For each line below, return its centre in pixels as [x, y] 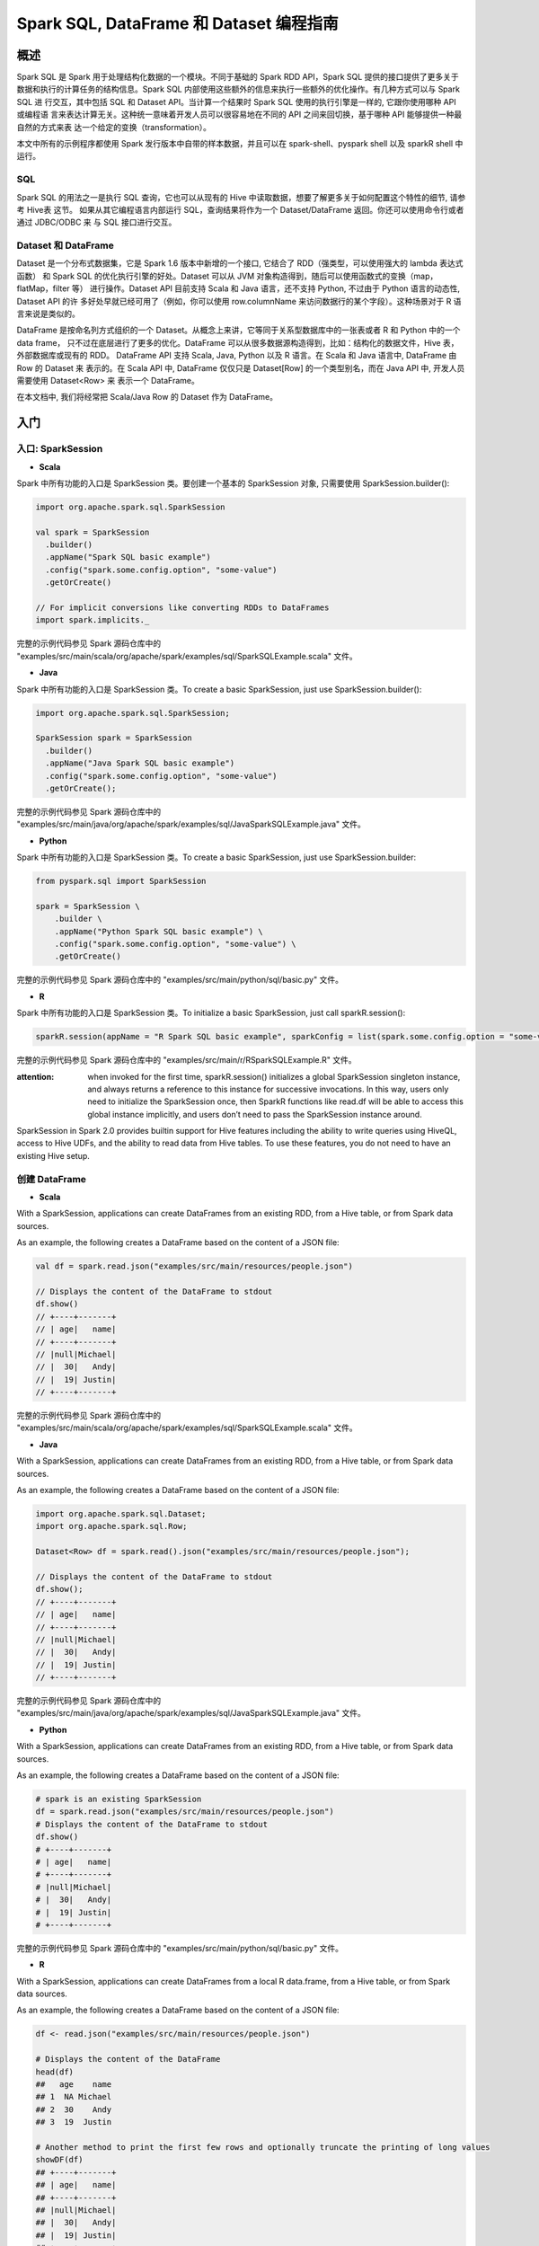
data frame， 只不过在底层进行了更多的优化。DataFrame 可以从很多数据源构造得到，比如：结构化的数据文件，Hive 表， [238, 342]
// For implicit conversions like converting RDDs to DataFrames [182, 608]
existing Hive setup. [53, 1155]
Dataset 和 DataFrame [65, 245]
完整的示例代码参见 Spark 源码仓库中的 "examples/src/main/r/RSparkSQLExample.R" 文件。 [186, 1060]
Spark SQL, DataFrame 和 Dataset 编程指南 [177, 23]
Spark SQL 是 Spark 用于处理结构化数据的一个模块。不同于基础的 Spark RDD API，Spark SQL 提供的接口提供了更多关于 [238, 77]
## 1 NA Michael [74, 2097]
